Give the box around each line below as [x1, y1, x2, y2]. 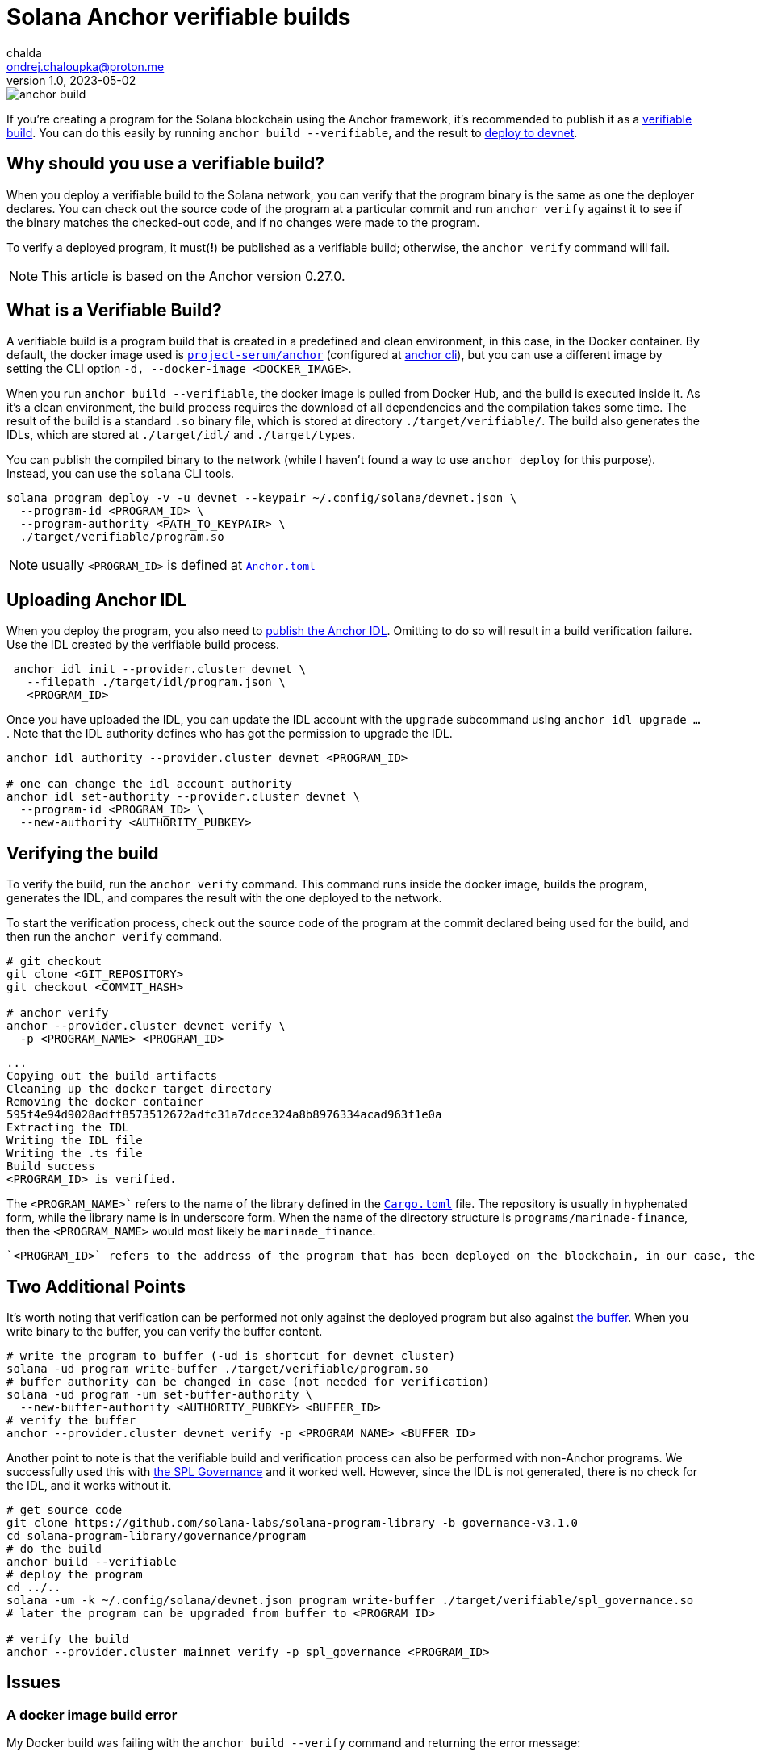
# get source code [6, 1503, 123, 1516]
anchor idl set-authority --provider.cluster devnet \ [6, 790, 361, 804]
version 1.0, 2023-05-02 [6, 73, 136, 87]
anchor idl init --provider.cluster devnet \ [13, 663, 306, 676]
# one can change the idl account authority [6, 777, 293, 791]
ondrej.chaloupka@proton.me [6, 59, 165, 73]
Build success [6, 1160, 95, 1173]
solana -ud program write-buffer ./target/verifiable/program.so [6, 1361, 429, 1375]
